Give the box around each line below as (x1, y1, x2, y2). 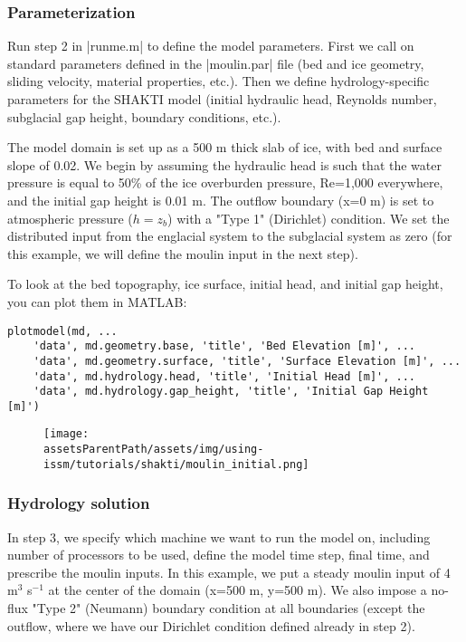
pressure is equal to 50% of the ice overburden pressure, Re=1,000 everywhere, (7, 173, 443, 192)
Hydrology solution (7, 492, 150, 514)
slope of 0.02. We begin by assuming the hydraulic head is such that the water (7, 155, 442, 174)
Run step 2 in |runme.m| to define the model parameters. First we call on (7, 36, 414, 55)
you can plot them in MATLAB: (7, 292, 187, 311)
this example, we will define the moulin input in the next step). (7, 244, 358, 263)
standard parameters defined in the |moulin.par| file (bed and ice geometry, (7, 53, 424, 72)
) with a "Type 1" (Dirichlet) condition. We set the (167, 208, 450, 227)
